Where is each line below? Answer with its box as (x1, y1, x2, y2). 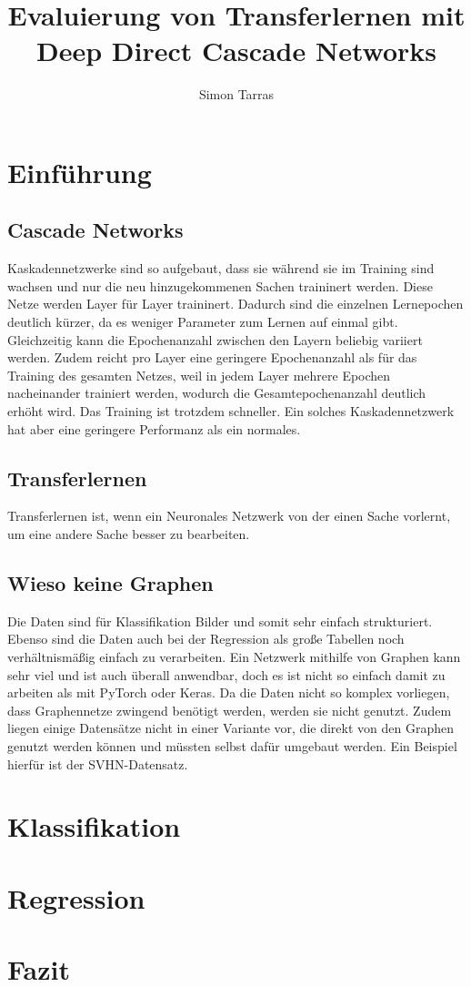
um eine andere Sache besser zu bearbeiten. (7, 524, 250, 544)
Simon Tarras (198, 85, 275, 104)
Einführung (7, 153, 152, 190)
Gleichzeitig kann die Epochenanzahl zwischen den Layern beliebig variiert (7, 330, 423, 349)
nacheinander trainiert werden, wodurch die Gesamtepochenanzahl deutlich (7, 383, 426, 402)
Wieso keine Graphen (7, 569, 214, 597)
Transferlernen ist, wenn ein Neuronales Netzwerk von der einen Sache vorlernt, (7, 506, 451, 525)
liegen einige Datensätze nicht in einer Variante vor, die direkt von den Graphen (7, 718, 454, 738)
